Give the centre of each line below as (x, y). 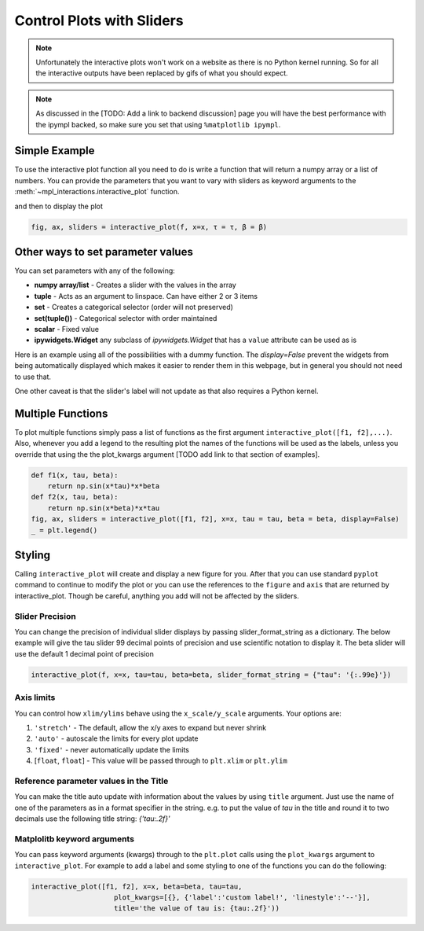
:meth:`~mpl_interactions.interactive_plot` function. (97, 192)
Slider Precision (45, 616)
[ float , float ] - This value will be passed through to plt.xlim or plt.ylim (161, 761)
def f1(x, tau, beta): (75, 475)
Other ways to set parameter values (104, 252)
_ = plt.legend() (64, 530)
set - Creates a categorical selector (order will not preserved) (133, 307)
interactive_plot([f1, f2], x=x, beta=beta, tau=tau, (137, 886)
